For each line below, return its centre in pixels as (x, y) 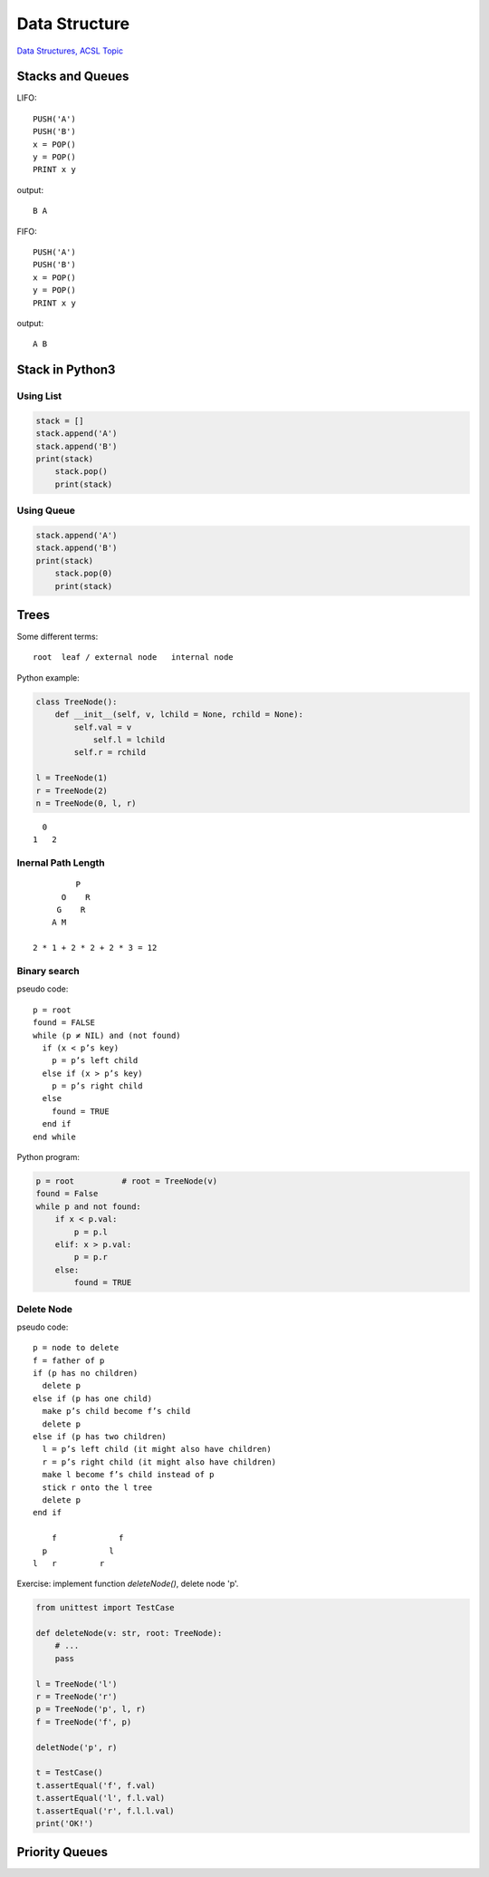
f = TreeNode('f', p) (84, 1722)
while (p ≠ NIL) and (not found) (107, 1035)
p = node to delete (76, 1348)
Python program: (48, 1157)
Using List (39, 396)
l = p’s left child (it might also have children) (157, 1449)
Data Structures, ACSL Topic (70, 51)
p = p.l (91, 1232)
